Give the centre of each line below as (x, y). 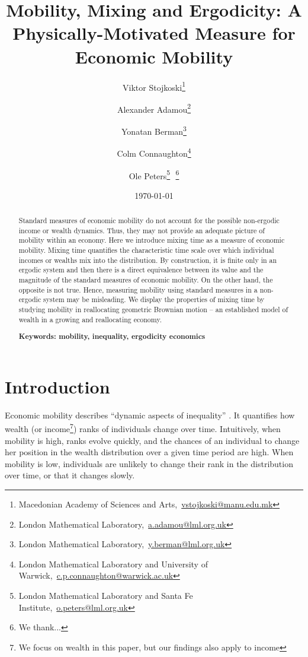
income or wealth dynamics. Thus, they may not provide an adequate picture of (142, 230)
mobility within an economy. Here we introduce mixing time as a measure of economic (152, 240)
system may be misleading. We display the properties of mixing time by (154, 299)
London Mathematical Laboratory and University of (113, 564)
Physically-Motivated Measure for (154, 33)
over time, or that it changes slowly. (70, 475)
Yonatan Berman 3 (154, 130)
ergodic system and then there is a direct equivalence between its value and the (141, 270)
